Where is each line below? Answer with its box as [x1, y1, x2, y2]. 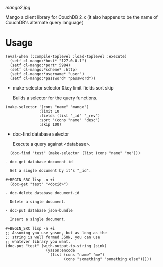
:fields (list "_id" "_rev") [39, 113, 100, 118]
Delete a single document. [10, 199, 66, 204]
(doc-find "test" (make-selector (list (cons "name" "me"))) [10, 150, 141, 156]
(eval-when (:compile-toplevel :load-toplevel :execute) [5, 54, 127, 59]
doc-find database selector [12, 131, 69, 137]
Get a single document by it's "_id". [10, 168, 92, 173]
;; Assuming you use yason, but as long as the [5, 230, 107, 235]
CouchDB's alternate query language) [5, 20, 84, 25]
